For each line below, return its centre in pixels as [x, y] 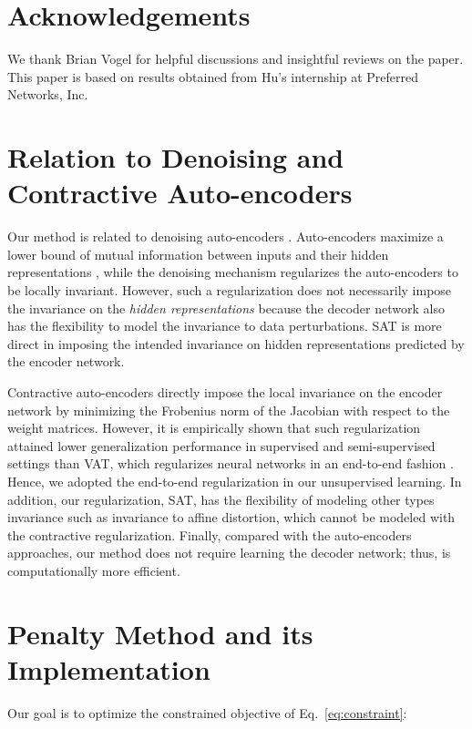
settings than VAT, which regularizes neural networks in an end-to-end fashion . [231, 463]
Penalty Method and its [160, 633]
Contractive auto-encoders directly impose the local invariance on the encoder [225, 391]
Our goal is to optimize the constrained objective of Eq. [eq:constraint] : [207, 712]
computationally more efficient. [94, 570]
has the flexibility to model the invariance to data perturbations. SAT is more [225, 326]
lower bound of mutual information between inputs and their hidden [198, 254]
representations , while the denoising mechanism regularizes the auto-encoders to [233, 272]
